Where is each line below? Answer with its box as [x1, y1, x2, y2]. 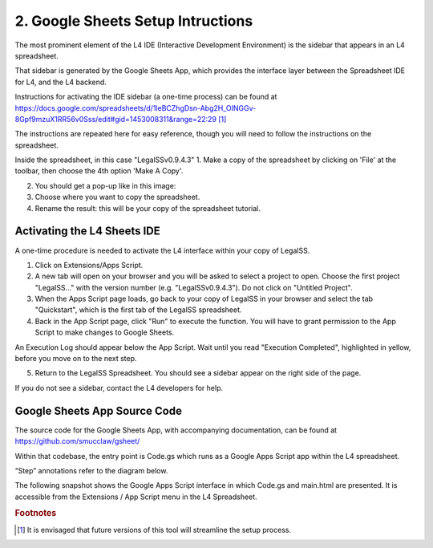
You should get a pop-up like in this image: [34, 181, 176, 190]
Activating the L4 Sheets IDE [14, 225, 160, 238]
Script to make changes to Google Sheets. [34, 327, 175, 337]
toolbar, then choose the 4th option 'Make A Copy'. [14, 166, 184, 176]
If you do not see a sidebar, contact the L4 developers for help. [14, 383, 224, 392]
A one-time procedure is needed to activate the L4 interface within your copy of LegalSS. [14, 246, 310, 255]
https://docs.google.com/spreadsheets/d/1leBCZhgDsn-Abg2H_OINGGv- [14, 103, 257, 112]
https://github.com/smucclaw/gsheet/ [14, 436, 140, 446]
